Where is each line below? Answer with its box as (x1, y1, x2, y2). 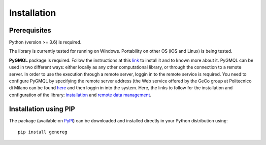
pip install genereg (18, 129, 67, 135)
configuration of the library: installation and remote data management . (9, 92, 152, 98)
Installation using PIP (9, 105, 75, 113)
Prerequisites (9, 26, 51, 35)
